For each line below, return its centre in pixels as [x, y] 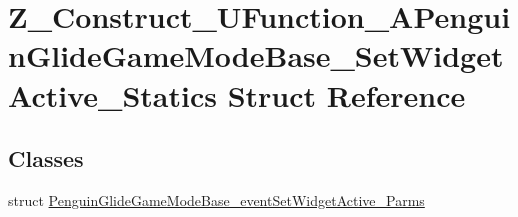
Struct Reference [346, 94]
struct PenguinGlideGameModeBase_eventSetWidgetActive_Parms [216, 199]
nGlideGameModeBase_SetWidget [256, 55]
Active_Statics [112, 94]
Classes [46, 158]
